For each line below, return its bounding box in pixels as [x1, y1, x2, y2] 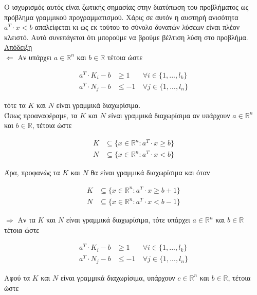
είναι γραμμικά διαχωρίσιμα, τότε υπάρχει [66, 214, 190, 225]
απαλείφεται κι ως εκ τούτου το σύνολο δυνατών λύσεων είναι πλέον [34, 22, 240, 32]
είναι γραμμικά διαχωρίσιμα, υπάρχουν [60, 272, 175, 283]
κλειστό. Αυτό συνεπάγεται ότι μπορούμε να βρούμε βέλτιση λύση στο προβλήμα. [4, 31, 248, 42]
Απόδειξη [4, 42, 32, 52]
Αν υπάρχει [17, 51, 52, 62]
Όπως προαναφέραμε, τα [4, 109, 78, 120]
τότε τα [4, 100, 26, 110]
